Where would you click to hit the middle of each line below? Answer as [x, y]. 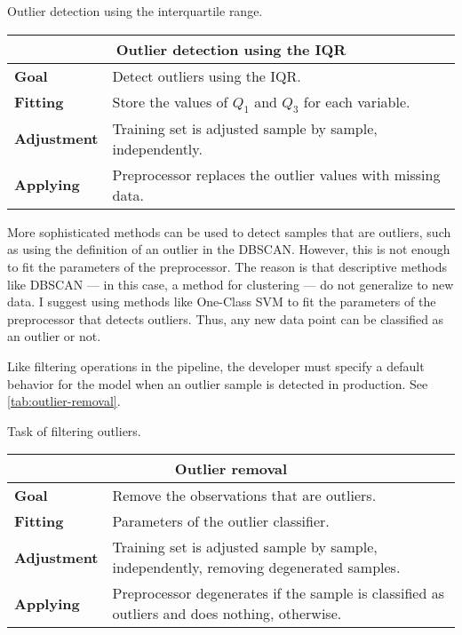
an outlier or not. [54, 336]
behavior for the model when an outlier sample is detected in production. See [218, 383]
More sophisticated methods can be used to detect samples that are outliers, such [229, 231]
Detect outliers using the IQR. [207, 75]
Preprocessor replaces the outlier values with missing [276, 174]
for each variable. [357, 101]
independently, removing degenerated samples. [256, 568]
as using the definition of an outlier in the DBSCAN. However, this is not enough [229, 249]
